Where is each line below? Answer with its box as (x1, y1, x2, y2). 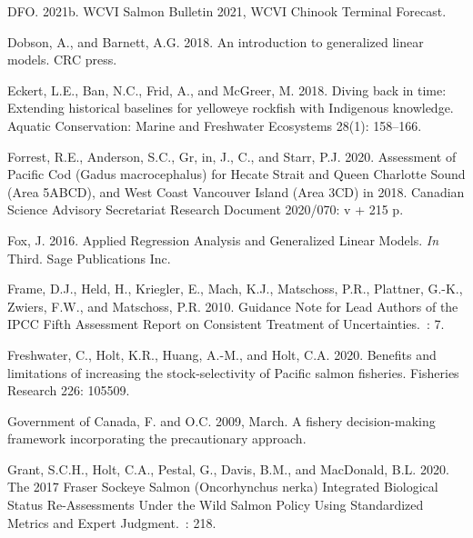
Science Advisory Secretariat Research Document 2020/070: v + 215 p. (7, 200, 404, 219)
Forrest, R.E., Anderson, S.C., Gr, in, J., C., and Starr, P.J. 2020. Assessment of (7, 146, 457, 165)
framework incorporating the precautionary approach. (7, 429, 307, 448)
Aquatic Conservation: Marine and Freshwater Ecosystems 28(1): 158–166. (7, 115, 422, 134)
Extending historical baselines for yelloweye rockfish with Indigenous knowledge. (7, 98, 454, 117)
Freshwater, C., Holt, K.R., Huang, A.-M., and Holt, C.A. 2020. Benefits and (7, 344, 437, 364)
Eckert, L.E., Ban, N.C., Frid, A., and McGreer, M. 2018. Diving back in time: (7, 80, 447, 99)
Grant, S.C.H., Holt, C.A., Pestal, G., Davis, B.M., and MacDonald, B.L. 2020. (7, 459, 449, 478)
